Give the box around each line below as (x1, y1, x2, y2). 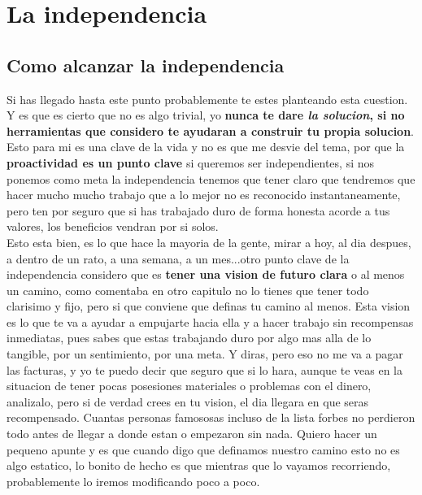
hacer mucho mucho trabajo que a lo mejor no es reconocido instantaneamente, (7, 186, 401, 203)
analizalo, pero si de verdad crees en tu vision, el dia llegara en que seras (7, 393, 369, 410)
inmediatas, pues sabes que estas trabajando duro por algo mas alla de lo (7, 329, 372, 346)
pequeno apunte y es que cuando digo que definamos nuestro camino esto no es (7, 441, 400, 458)
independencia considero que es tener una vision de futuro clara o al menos (7, 266, 405, 283)
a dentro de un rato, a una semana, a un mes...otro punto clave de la (7, 250, 350, 267)
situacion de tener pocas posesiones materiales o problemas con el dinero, (7, 377, 372, 394)
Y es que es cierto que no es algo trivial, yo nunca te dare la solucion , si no (7, 106, 405, 124)
